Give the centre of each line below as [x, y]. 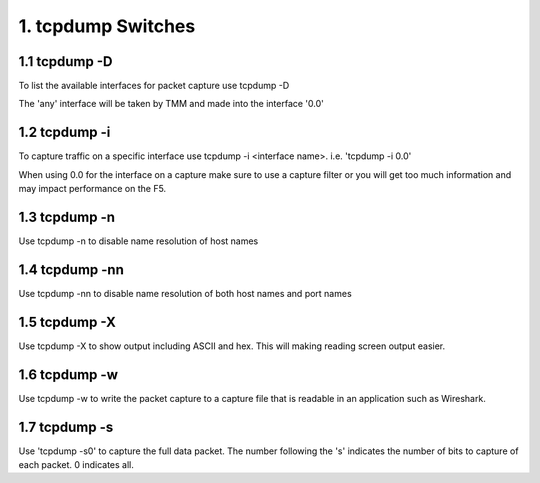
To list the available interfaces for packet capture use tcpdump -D [154, 86]
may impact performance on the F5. [92, 189]
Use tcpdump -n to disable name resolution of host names [138, 241]
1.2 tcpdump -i [64, 132]
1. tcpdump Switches [107, 26]
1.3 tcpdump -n [66, 216]
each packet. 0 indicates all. [76, 465]
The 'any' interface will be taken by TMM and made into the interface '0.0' [171, 104]
